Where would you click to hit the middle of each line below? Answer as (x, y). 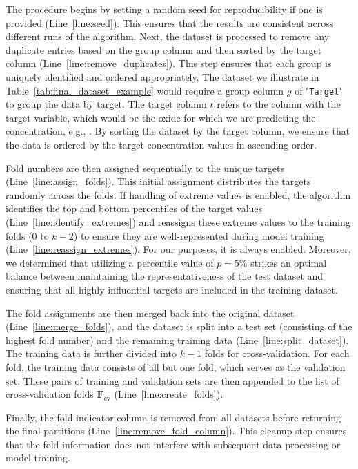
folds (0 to (27, 235)
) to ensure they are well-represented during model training (199, 235)
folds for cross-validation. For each (277, 353)
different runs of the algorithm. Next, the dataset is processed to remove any (168, 36)
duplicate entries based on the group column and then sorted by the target (164, 49)
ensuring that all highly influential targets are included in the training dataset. (172, 289)
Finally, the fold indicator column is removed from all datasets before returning (173, 417)
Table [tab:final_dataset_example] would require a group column (145, 90)
